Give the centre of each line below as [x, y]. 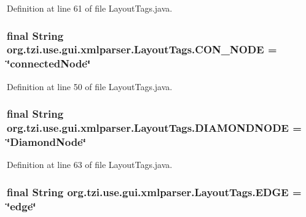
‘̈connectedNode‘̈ [49, 63]
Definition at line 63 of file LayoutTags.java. [90, 165]
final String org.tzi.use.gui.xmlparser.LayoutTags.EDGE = [154, 192]
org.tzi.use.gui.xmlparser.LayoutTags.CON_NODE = [142, 49]
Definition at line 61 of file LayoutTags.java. [90, 8]
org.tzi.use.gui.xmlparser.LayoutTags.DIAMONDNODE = [154, 128]
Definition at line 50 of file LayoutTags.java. [90, 86]
